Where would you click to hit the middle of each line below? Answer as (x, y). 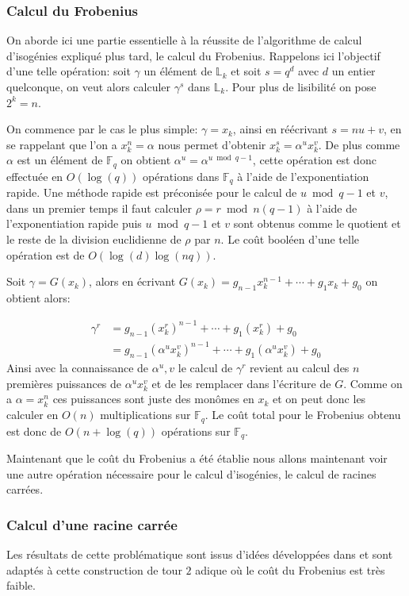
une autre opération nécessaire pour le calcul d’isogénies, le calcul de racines (191, 473)
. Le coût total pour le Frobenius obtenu (303, 415)
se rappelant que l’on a (62, 144)
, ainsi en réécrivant (280, 129)
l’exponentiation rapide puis (74, 223)
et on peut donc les (319, 399)
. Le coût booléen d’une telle (290, 239)
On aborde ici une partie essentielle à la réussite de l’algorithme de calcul (184, 40)
